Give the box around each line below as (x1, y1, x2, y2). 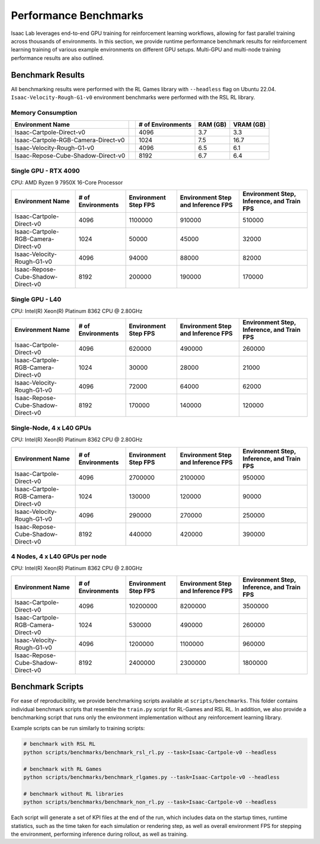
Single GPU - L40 (11, 295, 62, 303)
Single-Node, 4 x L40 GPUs (11, 424, 92, 432)
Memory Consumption (11, 108, 78, 117)
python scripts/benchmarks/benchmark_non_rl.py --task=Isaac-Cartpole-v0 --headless (23, 799, 277, 805)
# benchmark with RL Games (23, 765, 102, 772)
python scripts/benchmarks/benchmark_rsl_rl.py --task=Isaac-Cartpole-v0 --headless (23, 749, 277, 756)
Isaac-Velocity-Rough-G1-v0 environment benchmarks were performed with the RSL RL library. (11, 94, 255, 101)
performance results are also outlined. (11, 54, 104, 62)
